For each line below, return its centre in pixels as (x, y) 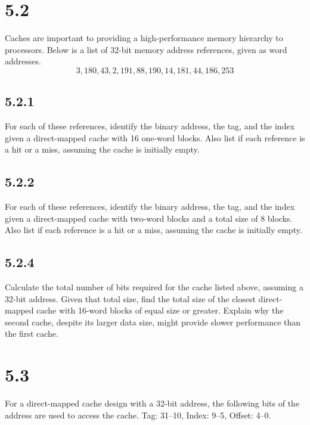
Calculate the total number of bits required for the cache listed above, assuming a (154, 287)
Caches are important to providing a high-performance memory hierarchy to (144, 38)
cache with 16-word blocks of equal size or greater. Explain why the (160, 310)
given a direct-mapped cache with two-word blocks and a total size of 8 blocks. (149, 218)
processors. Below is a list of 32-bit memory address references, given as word (146, 49)
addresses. (23, 61)
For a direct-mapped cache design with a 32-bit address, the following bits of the (152, 403)
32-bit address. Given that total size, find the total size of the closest (130, 298)
